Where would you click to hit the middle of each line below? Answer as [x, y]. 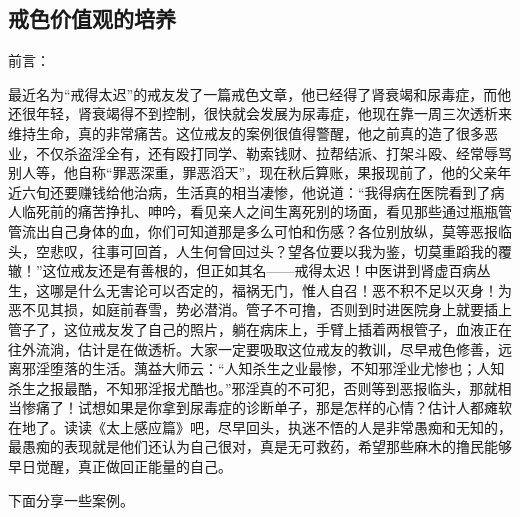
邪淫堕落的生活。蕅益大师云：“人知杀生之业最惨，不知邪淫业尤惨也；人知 [263, 368]
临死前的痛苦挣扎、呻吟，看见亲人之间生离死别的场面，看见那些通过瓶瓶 [259, 211]
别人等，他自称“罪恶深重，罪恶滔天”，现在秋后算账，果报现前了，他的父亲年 [260, 172]
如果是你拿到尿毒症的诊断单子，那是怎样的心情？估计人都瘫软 [308, 407]
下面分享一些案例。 [71, 499]
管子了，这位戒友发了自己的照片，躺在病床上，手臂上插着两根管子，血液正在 [260, 328]
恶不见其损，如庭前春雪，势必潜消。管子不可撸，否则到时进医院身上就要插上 [260, 309]
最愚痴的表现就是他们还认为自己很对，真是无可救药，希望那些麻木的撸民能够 [260, 446]
